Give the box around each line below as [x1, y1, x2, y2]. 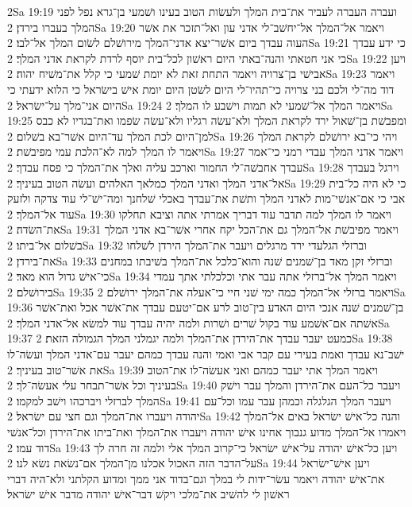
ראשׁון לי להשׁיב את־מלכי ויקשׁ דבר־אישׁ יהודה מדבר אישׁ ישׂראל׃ [7, 486, 290, 502]
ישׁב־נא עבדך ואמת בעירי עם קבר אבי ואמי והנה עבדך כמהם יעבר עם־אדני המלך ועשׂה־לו [7, 346, 405, 362]
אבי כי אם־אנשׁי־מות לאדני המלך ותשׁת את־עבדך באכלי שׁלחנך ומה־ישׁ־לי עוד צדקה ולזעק [7, 190, 406, 207]
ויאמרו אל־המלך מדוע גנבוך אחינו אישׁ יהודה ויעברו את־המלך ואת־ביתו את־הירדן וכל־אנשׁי [7, 424, 406, 440]
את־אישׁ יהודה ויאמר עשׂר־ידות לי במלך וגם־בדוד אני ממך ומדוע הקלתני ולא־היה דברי [7, 470, 385, 486]
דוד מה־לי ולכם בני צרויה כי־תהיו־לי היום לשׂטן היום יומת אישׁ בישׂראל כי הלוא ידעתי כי [7, 80, 395, 97]
